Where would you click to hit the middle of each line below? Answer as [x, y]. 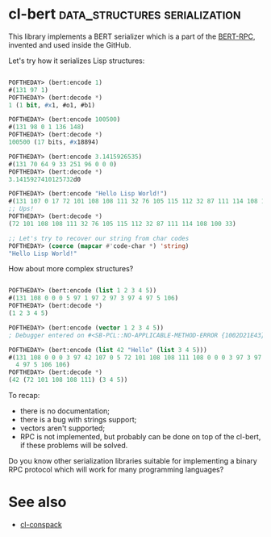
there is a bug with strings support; [78, 420]
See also [38, 502]
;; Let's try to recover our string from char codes [99, 238]
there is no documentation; [65, 411]
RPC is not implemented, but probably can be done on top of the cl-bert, [140, 437]
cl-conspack [41, 524]
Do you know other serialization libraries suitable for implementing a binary [133, 461]
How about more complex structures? [71, 269]
